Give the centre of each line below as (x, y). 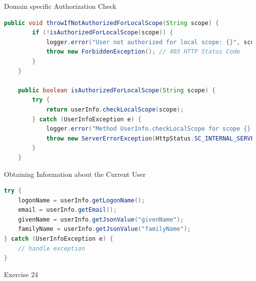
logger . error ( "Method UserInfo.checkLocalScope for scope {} (148, 129)
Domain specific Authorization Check (60, 6)
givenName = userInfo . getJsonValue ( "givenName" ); (101, 219)
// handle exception (51, 248)
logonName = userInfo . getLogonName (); (81, 200)
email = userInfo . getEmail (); (67, 210)
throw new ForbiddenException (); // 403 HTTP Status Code (143, 52)
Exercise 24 (21, 274)
